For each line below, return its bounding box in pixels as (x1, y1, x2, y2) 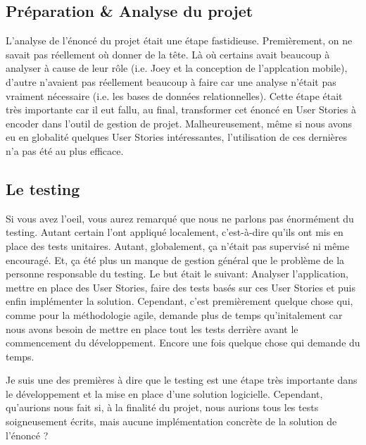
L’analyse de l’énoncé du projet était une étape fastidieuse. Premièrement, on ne (6, 33, 353, 48)
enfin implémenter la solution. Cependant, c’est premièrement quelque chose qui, (6, 294, 353, 308)
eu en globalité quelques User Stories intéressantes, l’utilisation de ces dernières (6, 130, 348, 144)
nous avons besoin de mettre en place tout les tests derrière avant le (6, 321, 298, 336)
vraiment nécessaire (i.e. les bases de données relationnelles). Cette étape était (6, 88, 343, 103)
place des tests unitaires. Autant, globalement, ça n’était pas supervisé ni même (6, 238, 350, 253)
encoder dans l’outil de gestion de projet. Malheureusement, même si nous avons (6, 115, 353, 130)
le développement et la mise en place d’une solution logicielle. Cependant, (6, 386, 323, 401)
